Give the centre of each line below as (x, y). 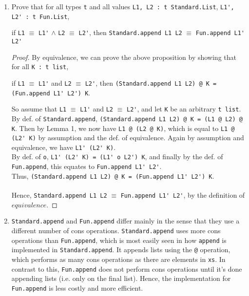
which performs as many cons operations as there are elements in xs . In (118, 259)
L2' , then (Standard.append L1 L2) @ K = (151, 83)
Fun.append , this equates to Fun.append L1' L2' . (86, 166)
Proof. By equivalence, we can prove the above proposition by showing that (124, 57)
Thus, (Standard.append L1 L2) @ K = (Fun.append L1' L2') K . (113, 176)
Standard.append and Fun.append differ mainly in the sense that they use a (125, 221)
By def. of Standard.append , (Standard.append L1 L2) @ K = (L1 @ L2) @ (127, 118)
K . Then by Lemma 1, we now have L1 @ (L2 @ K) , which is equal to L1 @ (123, 128)
